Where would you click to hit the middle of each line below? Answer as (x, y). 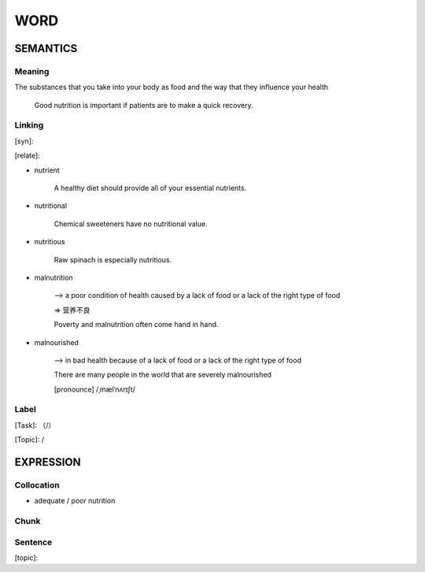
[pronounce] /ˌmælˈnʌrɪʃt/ (94, 389)
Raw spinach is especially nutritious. (113, 259)
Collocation (37, 485)
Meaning (32, 71)
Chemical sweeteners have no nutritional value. (131, 224)
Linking (29, 125)
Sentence (33, 542)
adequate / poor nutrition (75, 501)
